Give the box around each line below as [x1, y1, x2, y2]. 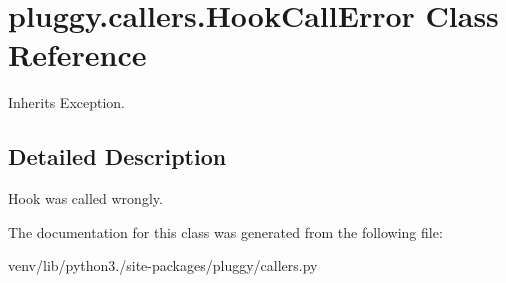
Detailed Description [8, 141, 227, 172]
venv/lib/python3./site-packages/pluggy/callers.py [8, 255, 318, 276]
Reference [8, 34, 147, 75]
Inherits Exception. [8, 92, 125, 113]
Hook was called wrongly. [8, 188, 163, 209]
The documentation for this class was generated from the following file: [8, 221, 443, 242]
